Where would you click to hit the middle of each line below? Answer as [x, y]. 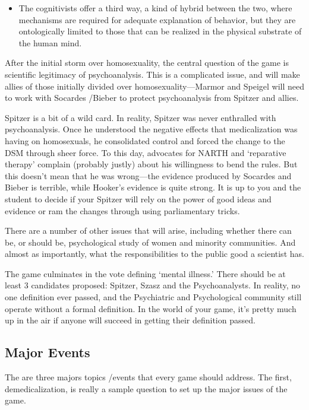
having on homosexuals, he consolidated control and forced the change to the [145, 140]
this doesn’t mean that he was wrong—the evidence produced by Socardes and [148, 175]
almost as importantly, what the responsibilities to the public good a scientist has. [154, 254]
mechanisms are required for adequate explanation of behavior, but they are [157, 19]
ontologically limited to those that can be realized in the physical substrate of [160, 31]
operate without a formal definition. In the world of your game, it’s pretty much [151, 308]
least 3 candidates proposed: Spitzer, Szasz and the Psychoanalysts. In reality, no [153, 285]
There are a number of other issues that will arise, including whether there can [148, 231]
